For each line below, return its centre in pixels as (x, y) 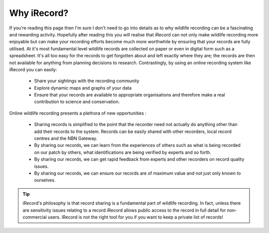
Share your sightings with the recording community (87, 81)
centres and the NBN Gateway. (66, 138)
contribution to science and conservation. (77, 102)
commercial (35, 217)
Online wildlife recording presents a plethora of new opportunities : (78, 113)
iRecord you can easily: (33, 69)
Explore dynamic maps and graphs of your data (83, 88)
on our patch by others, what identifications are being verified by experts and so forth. (123, 152)
